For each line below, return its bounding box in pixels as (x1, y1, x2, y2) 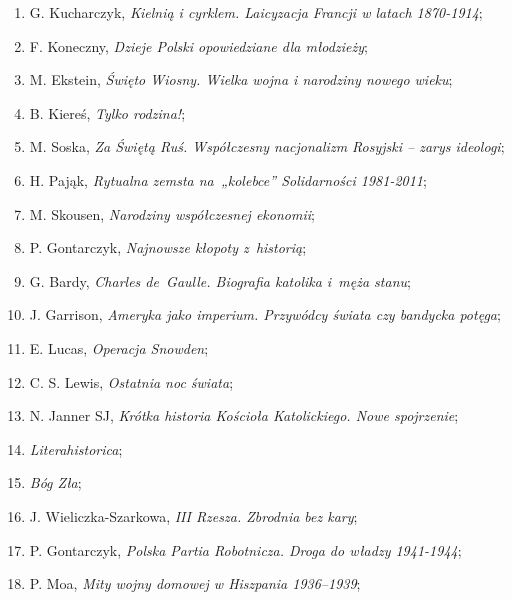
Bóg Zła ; (29, 472, 82, 493)
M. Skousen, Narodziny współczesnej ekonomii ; (29, 203, 315, 224)
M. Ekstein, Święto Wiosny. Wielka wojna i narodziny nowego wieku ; (29, 69, 453, 90)
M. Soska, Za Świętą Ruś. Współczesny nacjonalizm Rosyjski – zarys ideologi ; (29, 136, 505, 157)
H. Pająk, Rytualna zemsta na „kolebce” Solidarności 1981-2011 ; (29, 169, 427, 190)
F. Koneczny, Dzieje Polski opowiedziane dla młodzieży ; (29, 35, 368, 56)
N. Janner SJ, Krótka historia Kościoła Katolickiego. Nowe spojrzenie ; (29, 405, 459, 426)
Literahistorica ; (29, 438, 123, 459)
